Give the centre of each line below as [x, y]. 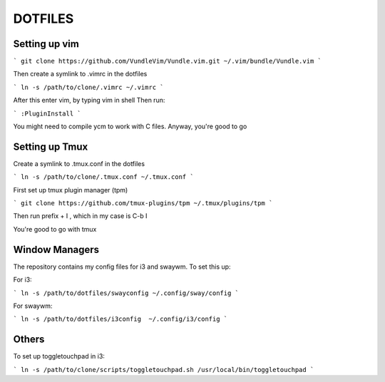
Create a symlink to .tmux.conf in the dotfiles [79, 163]
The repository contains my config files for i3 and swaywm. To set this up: [122, 267]
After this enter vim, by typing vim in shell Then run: [89, 100]
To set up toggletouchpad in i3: [59, 356]
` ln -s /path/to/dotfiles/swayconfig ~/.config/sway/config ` [126, 293]
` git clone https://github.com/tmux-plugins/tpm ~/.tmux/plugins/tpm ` [143, 203]
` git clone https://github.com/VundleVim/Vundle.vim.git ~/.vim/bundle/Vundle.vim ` [168, 61]
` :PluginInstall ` [47, 113]
